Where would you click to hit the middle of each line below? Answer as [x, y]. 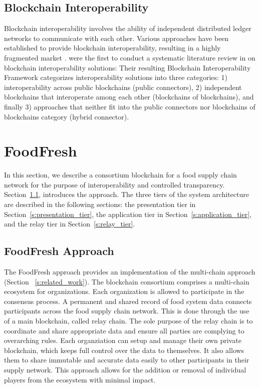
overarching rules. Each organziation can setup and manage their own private [123, 340]
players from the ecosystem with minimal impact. [80, 379]
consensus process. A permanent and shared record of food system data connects [128, 301]
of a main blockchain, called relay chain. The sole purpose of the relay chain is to [128, 320]
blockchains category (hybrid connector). [67, 116]
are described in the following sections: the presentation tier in [100, 204]
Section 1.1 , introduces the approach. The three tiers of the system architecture [126, 194]
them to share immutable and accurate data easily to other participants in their [127, 360]
